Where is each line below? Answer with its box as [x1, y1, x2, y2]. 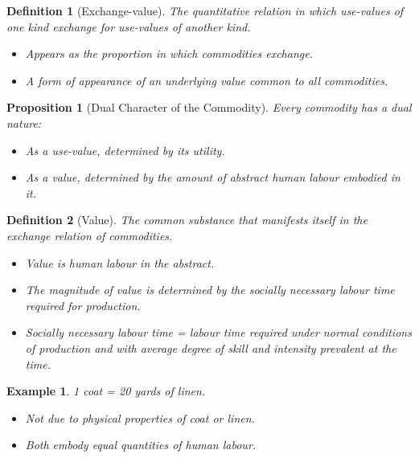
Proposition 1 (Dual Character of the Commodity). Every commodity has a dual [6, 99, 412, 116]
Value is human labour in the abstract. [25, 254, 215, 271]
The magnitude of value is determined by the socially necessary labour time [25, 281, 395, 298]
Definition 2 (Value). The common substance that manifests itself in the [6, 211, 368, 228]
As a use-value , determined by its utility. [25, 141, 225, 158]
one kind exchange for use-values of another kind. [6, 18, 251, 35]
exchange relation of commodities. [6, 227, 173, 243]
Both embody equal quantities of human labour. [25, 436, 257, 453]
